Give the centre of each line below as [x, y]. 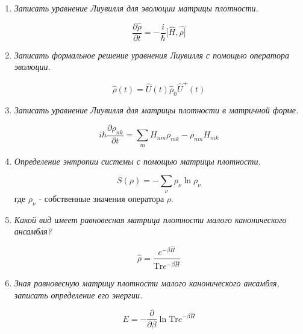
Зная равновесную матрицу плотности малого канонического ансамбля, [147, 282]
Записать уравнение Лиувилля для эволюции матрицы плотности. [136, 8]
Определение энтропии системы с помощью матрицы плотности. [137, 161]
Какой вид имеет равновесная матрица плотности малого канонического [150, 219]
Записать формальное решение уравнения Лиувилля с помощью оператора [151, 55]
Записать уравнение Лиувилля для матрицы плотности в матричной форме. [156, 109]
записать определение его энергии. [78, 295]
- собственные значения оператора [102, 198]
